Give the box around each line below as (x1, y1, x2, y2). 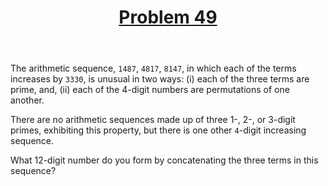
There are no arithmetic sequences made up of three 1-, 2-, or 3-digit (10, 114, 296, 126)
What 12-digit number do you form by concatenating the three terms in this (10, 154, 319, 166)
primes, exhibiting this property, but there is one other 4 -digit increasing (10, 124, 307, 136)
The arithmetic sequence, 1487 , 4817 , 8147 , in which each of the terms (10, 62, 297, 75)
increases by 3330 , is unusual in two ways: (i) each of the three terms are (10, 73, 310, 85)
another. (10, 94, 45, 106)
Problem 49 (118, 6, 218, 29)
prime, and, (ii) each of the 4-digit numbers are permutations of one (10, 84, 290, 96)
